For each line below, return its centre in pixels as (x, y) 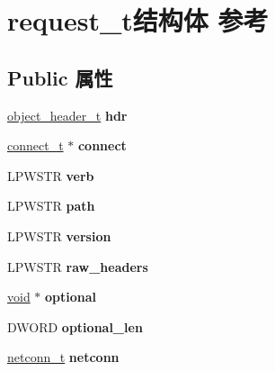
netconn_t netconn (63, 357)
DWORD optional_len (75, 326)
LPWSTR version (59, 235)
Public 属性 (60, 77)
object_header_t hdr (67, 115)
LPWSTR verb (51, 175)
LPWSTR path (51, 206)
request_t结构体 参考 (138, 20)
